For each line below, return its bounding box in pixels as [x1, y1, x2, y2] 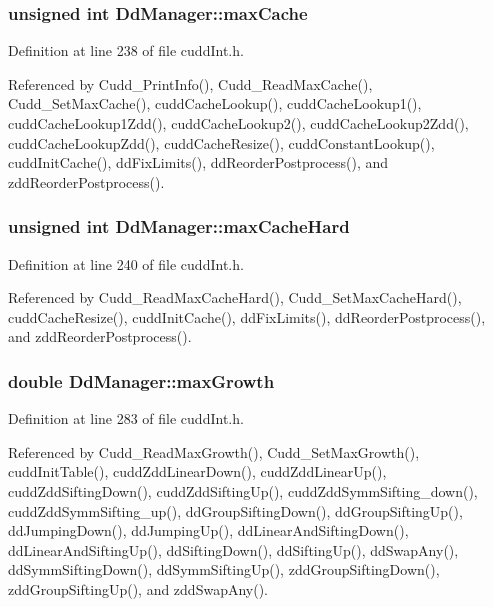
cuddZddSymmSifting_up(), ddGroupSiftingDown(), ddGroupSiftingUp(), [8, 500, 463, 521]
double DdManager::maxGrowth [8, 368, 275, 393]
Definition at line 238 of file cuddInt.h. [8, 40, 244, 61]
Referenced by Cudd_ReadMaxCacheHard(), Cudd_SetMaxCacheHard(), [8, 287, 462, 308]
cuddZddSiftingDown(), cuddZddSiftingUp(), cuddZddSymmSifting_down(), [8, 480, 478, 501]
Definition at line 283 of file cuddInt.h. [8, 408, 244, 429]
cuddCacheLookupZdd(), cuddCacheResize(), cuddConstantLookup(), [8, 132, 435, 153]
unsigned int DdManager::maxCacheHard [8, 214, 350, 239]
